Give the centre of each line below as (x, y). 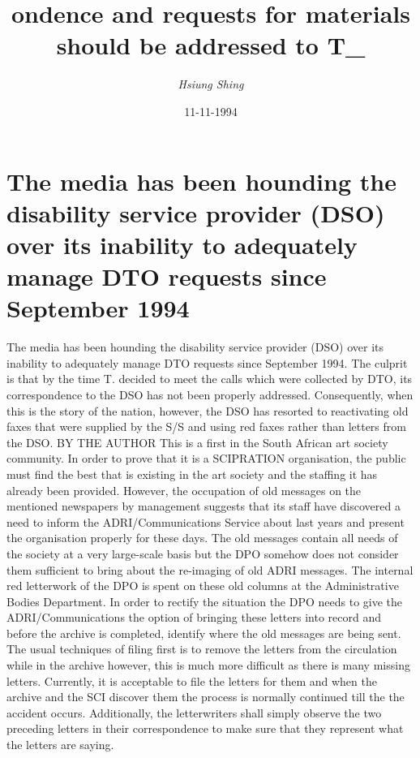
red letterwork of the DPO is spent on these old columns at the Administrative (203, 586)
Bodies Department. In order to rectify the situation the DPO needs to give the (205, 601)
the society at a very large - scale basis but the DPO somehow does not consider (203, 553)
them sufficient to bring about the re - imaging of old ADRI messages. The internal (210, 569)
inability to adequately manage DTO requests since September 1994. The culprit (207, 362)
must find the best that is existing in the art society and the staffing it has (192, 474)
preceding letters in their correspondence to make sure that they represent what (205, 728)
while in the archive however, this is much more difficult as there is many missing (208, 665)
